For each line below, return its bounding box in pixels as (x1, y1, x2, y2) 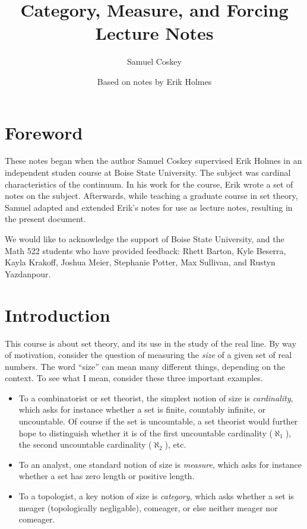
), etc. (164, 438, 186, 451)
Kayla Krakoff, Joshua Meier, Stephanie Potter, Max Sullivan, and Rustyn (5, 256, 276, 268)
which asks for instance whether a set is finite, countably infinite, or (18, 403, 266, 416)
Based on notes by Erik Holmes (97, 75, 212, 87)
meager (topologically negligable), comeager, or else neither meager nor (18, 501, 278, 514)
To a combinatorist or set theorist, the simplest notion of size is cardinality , (18, 391, 293, 404)
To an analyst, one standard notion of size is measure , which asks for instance (18, 458, 302, 470)
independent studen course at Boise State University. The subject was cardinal (5, 166, 291, 179)
